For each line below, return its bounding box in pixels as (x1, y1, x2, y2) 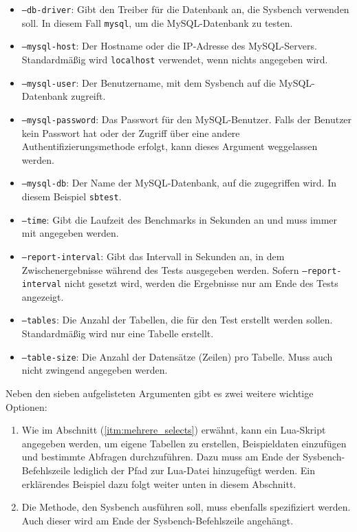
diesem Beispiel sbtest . (21, 189, 122, 203)
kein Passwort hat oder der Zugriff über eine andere (21, 125, 240, 140)
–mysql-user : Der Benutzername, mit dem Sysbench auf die (21, 75, 276, 89)
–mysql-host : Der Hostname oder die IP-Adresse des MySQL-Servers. (21, 39, 317, 53)
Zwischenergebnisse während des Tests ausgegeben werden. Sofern (21, 262, 299, 277)
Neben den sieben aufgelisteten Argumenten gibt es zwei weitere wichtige (6, 385, 314, 400)
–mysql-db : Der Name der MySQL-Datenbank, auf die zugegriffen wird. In (21, 175, 336, 190)
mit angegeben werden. (21, 226, 119, 240)
